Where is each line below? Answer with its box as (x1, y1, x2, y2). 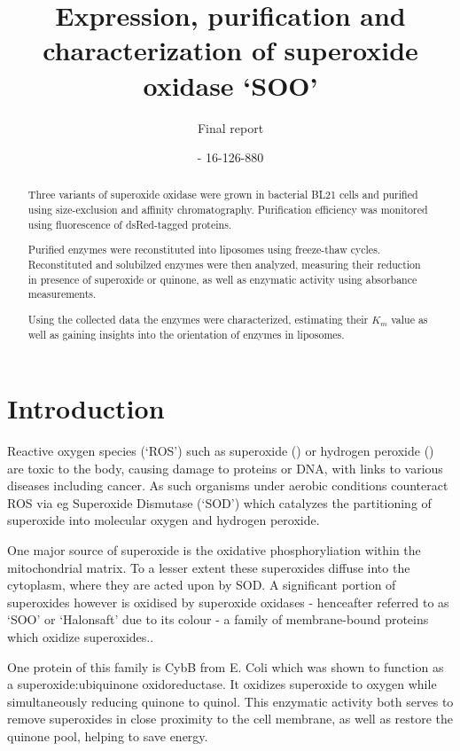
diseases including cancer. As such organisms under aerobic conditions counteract (7, 476, 448, 495)
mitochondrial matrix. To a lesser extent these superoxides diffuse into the (7, 558, 410, 576)
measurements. (27, 286, 97, 301)
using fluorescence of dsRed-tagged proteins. (27, 216, 232, 231)
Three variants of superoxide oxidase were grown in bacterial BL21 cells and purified (27, 187, 418, 202)
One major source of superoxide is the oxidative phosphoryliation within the (7, 541, 421, 559)
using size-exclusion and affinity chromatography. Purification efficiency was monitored (27, 202, 428, 217)
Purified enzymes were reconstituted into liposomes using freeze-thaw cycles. (27, 242, 381, 257)
